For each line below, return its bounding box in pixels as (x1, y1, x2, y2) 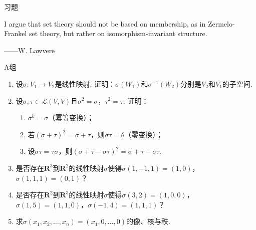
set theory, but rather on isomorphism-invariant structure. (29, 28, 207, 39)
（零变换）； (124, 129, 163, 139)
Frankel (4, 28, 27, 39)
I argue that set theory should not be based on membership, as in (4, 18, 206, 29)
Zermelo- (207, 18, 235, 29)
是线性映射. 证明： (55, 78, 116, 89)
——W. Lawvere (4, 45, 55, 55)
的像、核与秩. (126, 216, 170, 226)
